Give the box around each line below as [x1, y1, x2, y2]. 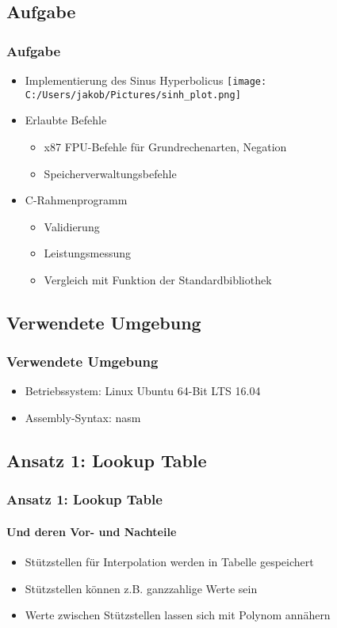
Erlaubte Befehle [25, 112, 107, 128]
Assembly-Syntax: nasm [25, 409, 141, 426]
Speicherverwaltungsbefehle [44, 165, 177, 181]
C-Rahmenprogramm [25, 192, 128, 208]
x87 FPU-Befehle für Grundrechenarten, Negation [44, 138, 287, 154]
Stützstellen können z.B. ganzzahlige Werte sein [25, 580, 258, 596]
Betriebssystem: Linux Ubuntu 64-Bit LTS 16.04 [25, 383, 261, 399]
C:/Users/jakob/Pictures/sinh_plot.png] [25, 89, 241, 101]
